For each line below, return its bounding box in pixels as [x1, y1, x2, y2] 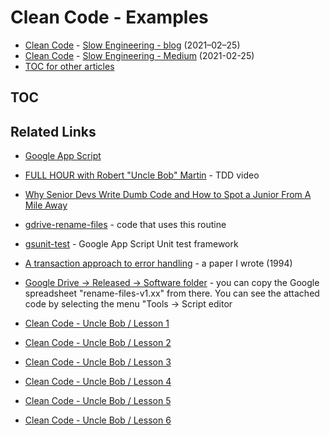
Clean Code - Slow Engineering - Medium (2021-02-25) [24, 49, 255, 61]
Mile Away [24, 199, 68, 211]
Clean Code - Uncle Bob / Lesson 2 [24, 337, 172, 349]
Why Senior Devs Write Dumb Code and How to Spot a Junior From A [24, 189, 312, 201]
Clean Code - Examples [10, 6, 209, 29]
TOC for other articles [24, 60, 115, 72]
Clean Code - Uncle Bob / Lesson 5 [24, 395, 172, 407]
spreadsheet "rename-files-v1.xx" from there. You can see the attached [24, 287, 320, 300]
